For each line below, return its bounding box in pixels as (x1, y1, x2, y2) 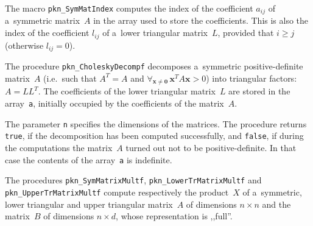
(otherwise (5, 38, 44, 51)
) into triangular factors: (206, 71, 297, 84)
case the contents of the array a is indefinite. (5, 153, 172, 166)
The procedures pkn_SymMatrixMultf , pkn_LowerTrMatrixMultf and (5, 174, 262, 186)
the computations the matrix (5, 141, 113, 154)
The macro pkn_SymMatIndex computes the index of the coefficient (5, 2, 253, 14)
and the (262, 197, 291, 210)
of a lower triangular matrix (102, 26, 208, 39)
